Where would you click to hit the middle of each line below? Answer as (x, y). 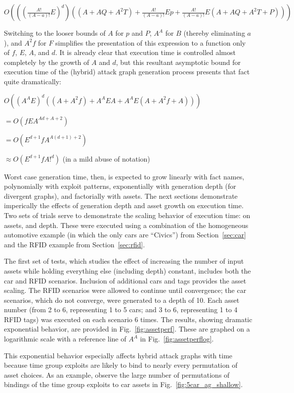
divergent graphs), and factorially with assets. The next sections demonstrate (121, 196)
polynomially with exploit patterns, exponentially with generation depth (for (120, 186)
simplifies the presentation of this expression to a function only (151, 42)
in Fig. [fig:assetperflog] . (177, 339)
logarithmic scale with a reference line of (65, 339)
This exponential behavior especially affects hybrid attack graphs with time (118, 355)
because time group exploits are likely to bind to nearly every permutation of (121, 365)
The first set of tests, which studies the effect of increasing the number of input (124, 261)
